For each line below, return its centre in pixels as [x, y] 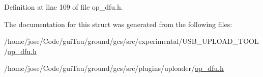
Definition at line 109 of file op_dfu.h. [64, 7]
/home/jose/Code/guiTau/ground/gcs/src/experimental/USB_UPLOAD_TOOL [131, 41]
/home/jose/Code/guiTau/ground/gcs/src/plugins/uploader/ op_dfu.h [114, 68]
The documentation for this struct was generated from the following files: [118, 24]
